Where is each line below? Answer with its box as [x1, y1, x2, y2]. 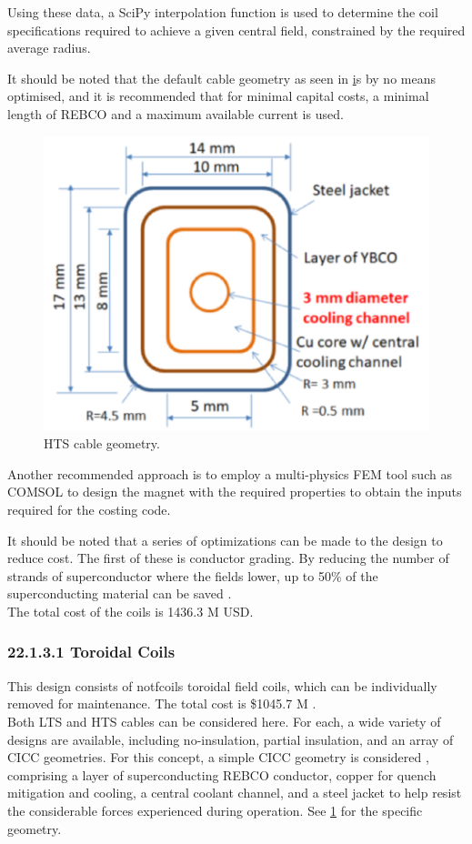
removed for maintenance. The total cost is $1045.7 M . [7, 694, 316, 713]
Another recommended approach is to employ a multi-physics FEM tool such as [7, 464, 452, 483]
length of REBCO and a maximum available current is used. [7, 104, 344, 123]
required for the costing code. [7, 499, 171, 518]
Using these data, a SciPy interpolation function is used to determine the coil [7, 3, 438, 21]
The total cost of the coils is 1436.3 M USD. [7, 601, 254, 620]
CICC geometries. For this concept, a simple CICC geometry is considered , [7, 748, 429, 767]
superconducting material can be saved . [7, 584, 232, 603]
